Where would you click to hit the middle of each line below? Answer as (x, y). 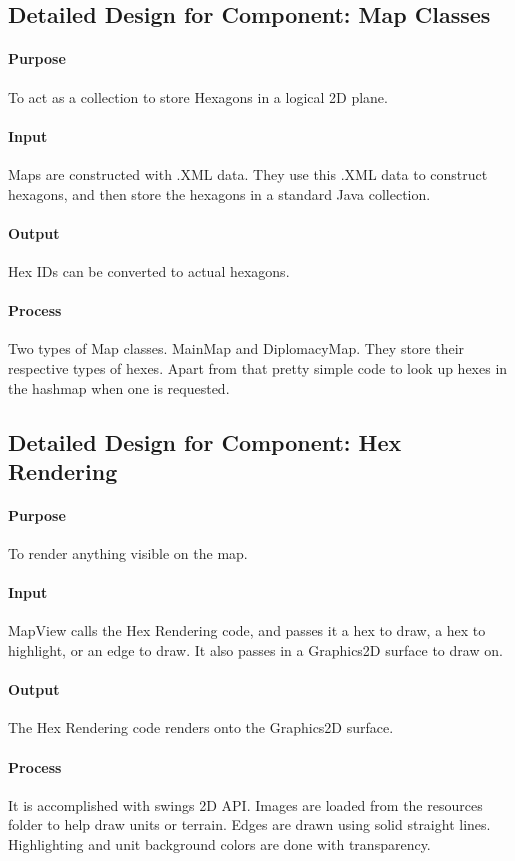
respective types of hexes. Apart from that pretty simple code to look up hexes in (258, 367)
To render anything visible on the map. (128, 553)
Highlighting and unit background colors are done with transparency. (219, 844)
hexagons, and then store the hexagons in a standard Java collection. (219, 193)
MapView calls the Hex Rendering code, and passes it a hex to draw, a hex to (247, 630)
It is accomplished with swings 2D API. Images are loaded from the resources (245, 804)
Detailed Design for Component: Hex (205, 441)
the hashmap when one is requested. (119, 387)
